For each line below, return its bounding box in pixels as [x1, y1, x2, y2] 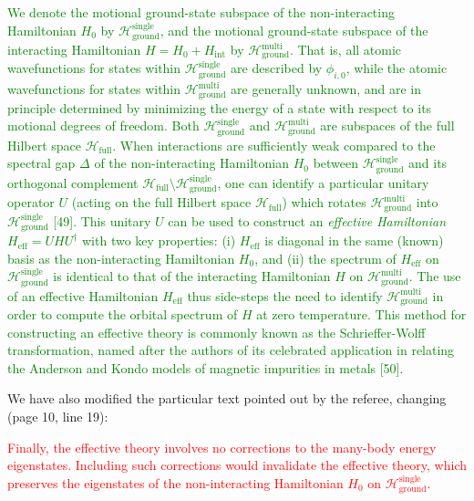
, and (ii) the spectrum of [254, 248, 397, 267]
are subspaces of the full [320, 116, 455, 135]
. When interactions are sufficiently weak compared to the [112, 135, 436, 154]
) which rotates [282, 193, 366, 212]
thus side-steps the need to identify [187, 286, 383, 305]
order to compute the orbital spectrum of [7, 305, 238, 324]
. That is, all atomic [289, 40, 402, 59]
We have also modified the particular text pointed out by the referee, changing [7, 389, 447, 408]
